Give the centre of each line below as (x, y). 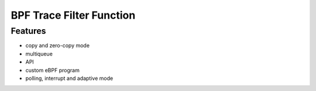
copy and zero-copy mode (58, 45)
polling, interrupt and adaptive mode (69, 78)
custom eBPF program (53, 70)
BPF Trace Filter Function (73, 15)
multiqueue (39, 54)
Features (28, 31)
